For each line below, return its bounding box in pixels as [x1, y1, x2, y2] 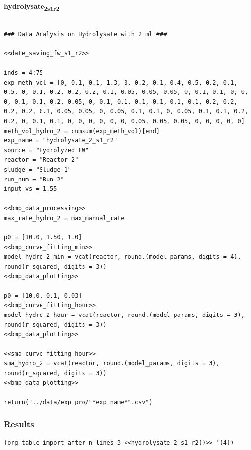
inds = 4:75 [4, 69, 43, 77]
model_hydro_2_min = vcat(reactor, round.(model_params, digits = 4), [4, 253, 241, 261]
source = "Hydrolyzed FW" [4, 146, 89, 154]
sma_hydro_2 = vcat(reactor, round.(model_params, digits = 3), [4, 360, 220, 367]
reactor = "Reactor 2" [4, 156, 79, 164]
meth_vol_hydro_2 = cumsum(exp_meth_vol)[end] [4, 127, 160, 135]
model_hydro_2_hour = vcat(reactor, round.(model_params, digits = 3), [4, 311, 245, 318]
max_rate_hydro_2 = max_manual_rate [4, 215, 125, 222]
